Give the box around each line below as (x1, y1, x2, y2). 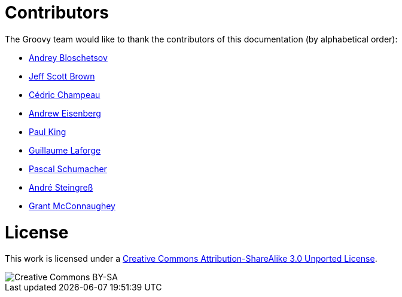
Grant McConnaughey (29, 200, 115, 211)
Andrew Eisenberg (29, 108, 101, 118)
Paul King (29, 126, 66, 137)
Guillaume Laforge (29, 145, 101, 155)
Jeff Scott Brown (29, 71, 95, 81)
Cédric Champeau (29, 89, 100, 100)
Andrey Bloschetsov (29, 52, 108, 63)
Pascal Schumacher (29, 163, 107, 174)
